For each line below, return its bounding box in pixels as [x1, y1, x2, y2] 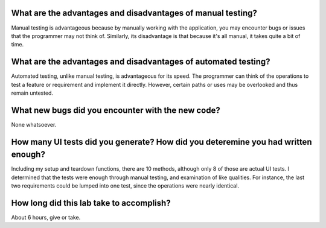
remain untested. [11, 89, 54, 97]
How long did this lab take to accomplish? [11, 198, 171, 208]
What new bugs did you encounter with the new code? [11, 105, 220, 115]
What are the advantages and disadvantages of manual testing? [11, 8, 258, 18]
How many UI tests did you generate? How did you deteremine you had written [11, 136, 312, 147]
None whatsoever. [11, 121, 57, 128]
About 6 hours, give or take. [11, 214, 81, 221]
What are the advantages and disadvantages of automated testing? [11, 57, 271, 67]
